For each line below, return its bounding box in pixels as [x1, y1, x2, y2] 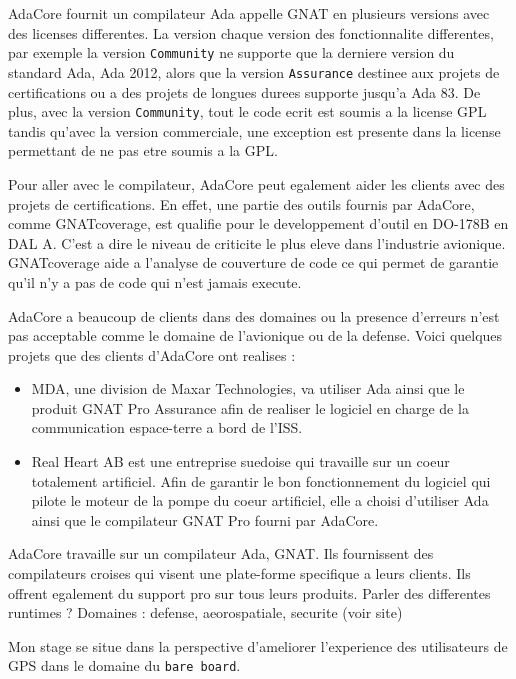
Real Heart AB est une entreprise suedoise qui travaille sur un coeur [31, 451, 450, 472]
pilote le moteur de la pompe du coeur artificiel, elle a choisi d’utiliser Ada [31, 490, 489, 511]
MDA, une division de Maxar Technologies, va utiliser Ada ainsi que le [31, 378, 465, 399]
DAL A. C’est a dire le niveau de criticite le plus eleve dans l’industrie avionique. [8, 232, 506, 253]
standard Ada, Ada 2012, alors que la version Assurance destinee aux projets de [8, 61, 500, 82]
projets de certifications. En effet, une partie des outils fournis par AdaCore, [8, 193, 475, 214]
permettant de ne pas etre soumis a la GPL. [8, 140, 278, 161]
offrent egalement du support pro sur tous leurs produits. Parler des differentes [8, 582, 491, 603]
